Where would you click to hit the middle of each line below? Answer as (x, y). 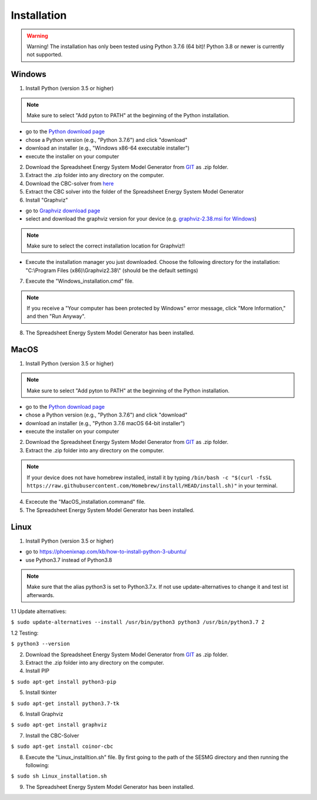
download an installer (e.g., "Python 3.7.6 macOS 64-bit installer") (105, 423)
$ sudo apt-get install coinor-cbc (62, 747)
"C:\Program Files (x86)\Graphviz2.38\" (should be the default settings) (112, 270)
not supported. (45, 55)
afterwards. (41, 595)
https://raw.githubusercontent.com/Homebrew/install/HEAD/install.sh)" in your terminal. (152, 486)
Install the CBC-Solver (52, 735)
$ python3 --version (41, 644)
